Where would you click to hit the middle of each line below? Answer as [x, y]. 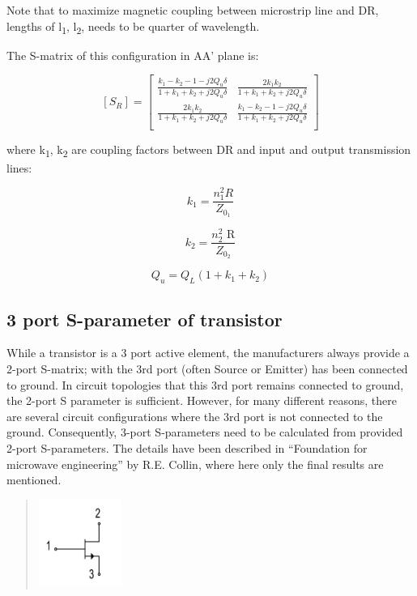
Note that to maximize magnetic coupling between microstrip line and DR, [193, 10]
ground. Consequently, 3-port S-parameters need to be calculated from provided [205, 432]
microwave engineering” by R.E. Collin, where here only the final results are [195, 464]
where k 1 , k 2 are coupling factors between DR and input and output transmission [209, 151]
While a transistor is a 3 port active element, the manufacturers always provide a [208, 353]
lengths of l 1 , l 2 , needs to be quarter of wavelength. [133, 27]
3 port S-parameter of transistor [145, 319]
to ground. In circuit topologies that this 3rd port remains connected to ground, [205, 384]
